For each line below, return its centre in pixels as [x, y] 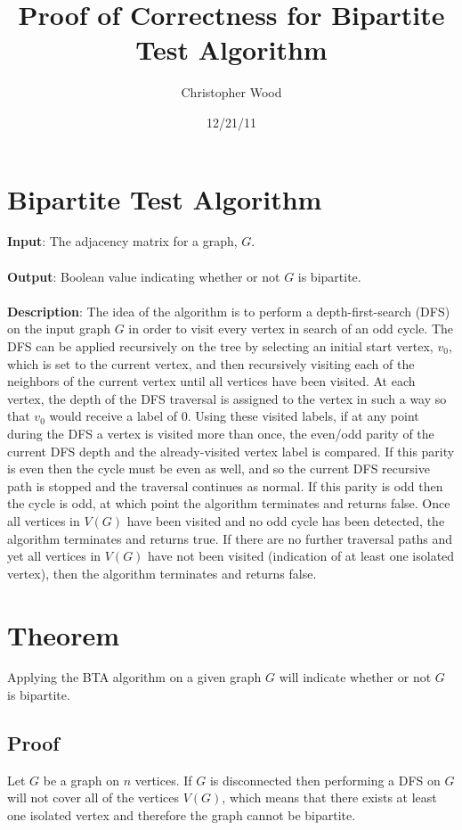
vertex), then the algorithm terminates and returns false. [162, 573]
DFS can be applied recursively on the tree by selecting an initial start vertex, [220, 346]
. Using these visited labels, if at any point [303, 416]
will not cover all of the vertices [93, 797]
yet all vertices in [54, 556]
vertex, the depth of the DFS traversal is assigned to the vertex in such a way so [227, 398]
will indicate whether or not [355, 677]
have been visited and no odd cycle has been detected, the [286, 520]
